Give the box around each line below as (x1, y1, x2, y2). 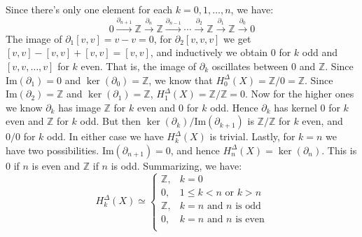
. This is (321, 142, 357, 157)
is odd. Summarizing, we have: (111, 158, 242, 172)
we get (223, 31, 251, 46)
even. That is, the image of (81, 58, 197, 73)
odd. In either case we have (47, 129, 164, 144)
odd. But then (80, 114, 141, 128)
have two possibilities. (6, 142, 99, 157)
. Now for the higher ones (244, 86, 354, 101)
